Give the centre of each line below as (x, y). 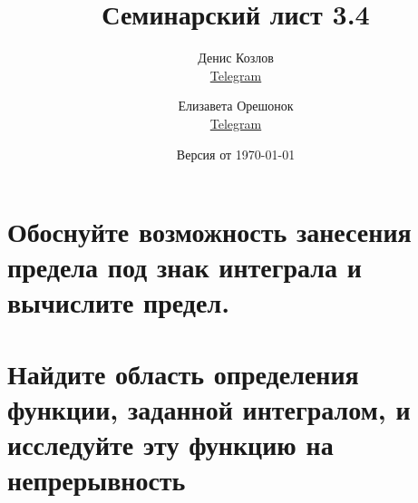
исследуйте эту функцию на (170, 445)
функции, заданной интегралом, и (209, 409)
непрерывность (97, 480)
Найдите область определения (183, 373)
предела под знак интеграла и (185, 267)
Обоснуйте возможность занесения (209, 232)
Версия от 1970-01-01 (236, 154)
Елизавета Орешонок (236, 106)
